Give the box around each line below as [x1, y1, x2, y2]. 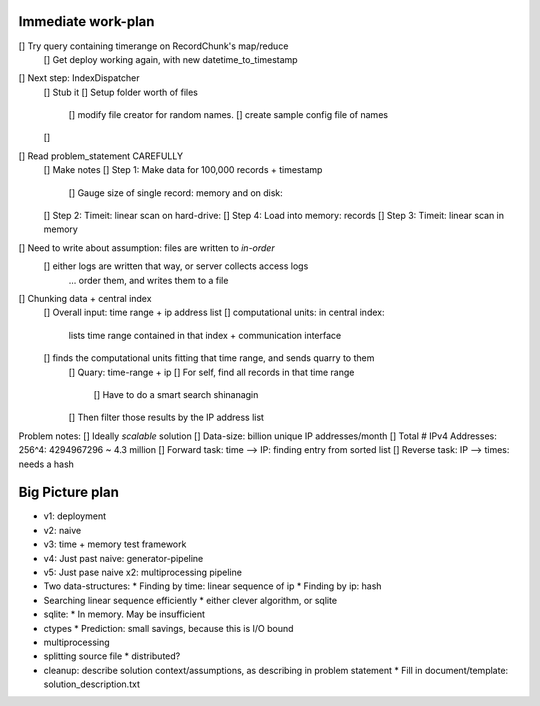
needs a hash [18, 458, 75, 470]
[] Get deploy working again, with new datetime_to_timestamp [43, 53, 299, 65]
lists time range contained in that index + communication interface [68, 329, 342, 341]
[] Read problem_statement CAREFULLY [18, 150, 184, 162]
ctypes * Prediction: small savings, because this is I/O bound [43, 622, 294, 634]
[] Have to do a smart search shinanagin [93, 388, 259, 400]
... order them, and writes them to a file [68, 274, 229, 286]
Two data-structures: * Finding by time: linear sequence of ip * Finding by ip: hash [43, 580, 382, 592]
